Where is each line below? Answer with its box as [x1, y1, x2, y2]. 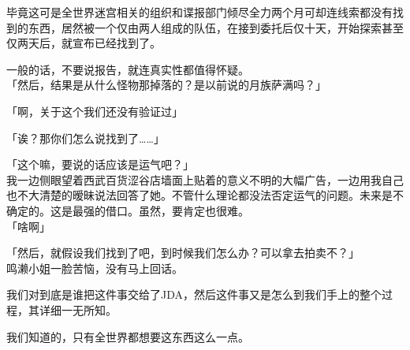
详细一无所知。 [39, 301, 117, 318]
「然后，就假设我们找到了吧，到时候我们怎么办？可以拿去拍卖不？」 [6, 244, 360, 261]
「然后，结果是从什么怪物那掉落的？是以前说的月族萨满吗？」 [6, 76, 326, 93]
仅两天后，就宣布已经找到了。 [6, 35, 161, 51]
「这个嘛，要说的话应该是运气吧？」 [6, 156, 194, 173]
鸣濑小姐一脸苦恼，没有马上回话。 [6, 259, 183, 276]
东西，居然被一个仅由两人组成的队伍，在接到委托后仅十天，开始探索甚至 [28, 19, 404, 35]
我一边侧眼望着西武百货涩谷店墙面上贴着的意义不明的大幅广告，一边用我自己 [6, 171, 404, 188]
